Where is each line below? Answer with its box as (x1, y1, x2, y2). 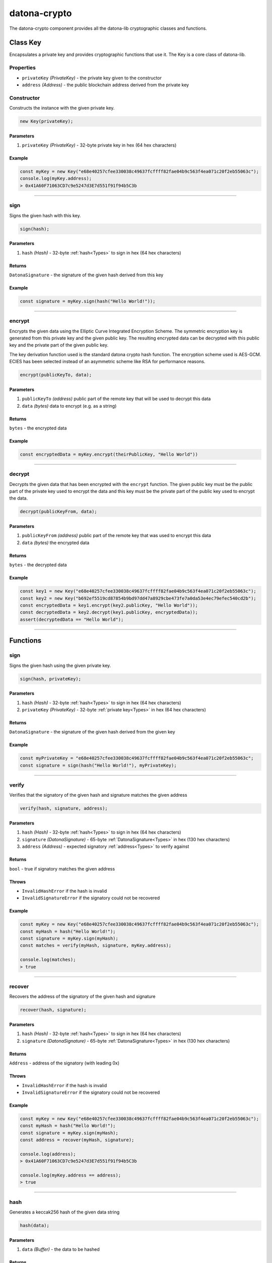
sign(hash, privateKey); (20, 676, 82, 682)
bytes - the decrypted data (9, 562, 67, 568)
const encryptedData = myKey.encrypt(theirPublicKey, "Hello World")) (20, 451, 198, 457)
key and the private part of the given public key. (9, 342, 108, 348)
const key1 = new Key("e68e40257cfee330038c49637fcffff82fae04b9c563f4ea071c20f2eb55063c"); (20, 589, 256, 594)
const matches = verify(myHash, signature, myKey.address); (20, 943, 172, 948)
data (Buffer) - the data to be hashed (22, 1246, 100, 1252)
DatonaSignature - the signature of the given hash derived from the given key (9, 729, 176, 735)
